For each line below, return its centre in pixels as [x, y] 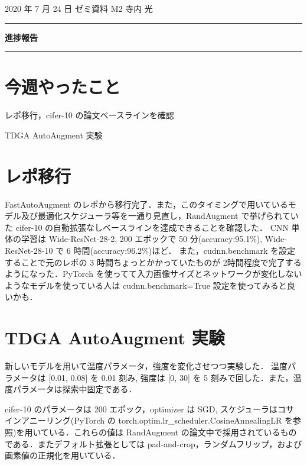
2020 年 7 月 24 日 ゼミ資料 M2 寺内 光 [79, 8]
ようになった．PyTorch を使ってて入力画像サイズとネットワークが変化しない [153, 274]
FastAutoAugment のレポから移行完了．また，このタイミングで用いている [146, 204]
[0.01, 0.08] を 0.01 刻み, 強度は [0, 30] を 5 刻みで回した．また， [171, 377]
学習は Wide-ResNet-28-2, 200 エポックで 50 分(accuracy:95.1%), [142, 239]
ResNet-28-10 [29, 250]
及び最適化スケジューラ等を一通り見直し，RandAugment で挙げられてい [160, 216]
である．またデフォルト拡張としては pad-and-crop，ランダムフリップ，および [153, 443]
